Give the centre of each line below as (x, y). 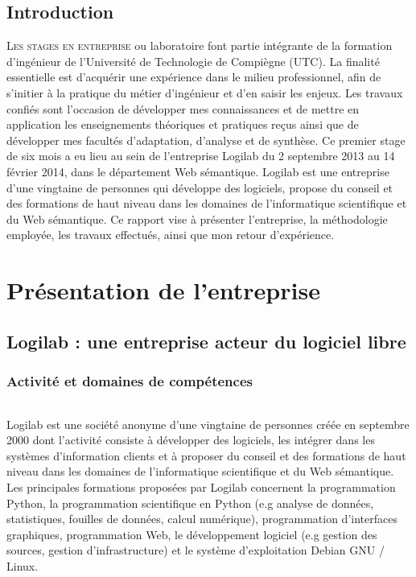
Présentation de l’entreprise (163, 290)
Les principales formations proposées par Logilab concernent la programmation (201, 486)
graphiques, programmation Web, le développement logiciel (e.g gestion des (192, 534)
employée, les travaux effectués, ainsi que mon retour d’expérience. (171, 235)
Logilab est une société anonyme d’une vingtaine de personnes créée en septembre (208, 424)
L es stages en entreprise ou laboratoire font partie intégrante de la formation (200, 45)
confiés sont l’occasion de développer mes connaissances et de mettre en (183, 108)
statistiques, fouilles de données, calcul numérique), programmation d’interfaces (202, 519)
